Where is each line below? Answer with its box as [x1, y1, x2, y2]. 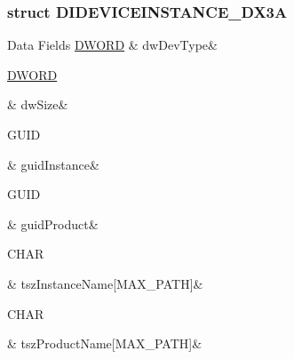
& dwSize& [7, 95, 68, 114]
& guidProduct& [7, 214, 99, 233]
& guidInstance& [7, 155, 99, 173]
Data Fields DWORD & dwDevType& [7, 36, 218, 54]
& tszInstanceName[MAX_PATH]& [7, 274, 203, 292]
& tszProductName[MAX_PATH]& [7, 334, 203, 353]
